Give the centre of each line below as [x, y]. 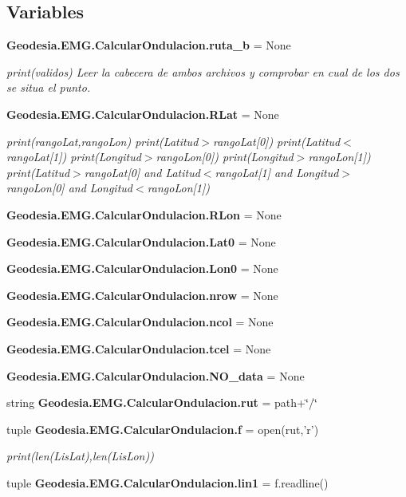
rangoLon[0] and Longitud [69, 188]
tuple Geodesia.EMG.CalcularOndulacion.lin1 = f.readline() [168, 482]
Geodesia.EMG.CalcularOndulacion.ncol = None [140, 322]
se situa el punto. [49, 87]
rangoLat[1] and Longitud [277, 172]
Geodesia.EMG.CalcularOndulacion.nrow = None [142, 295]
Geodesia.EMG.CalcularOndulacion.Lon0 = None [142, 268]
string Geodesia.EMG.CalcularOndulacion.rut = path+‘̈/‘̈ [162, 402]
